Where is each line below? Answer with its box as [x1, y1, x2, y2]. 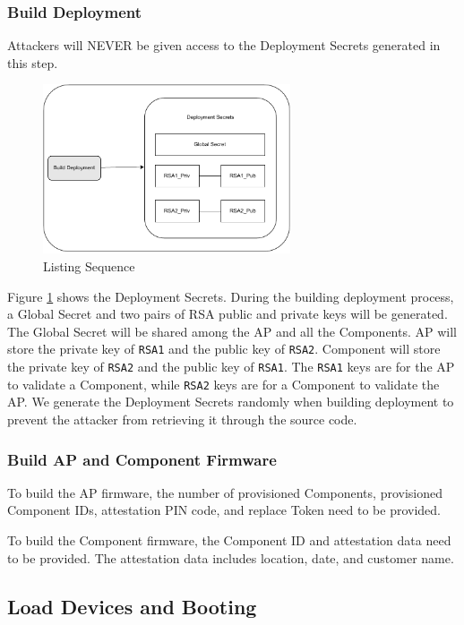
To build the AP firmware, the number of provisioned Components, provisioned [7, 483, 443, 501]
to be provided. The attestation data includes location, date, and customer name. [7, 548, 454, 567]
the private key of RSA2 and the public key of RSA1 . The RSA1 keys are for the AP [7, 357, 455, 376]
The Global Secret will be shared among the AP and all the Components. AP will [7, 321, 457, 340]
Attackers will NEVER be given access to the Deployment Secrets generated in [7, 36, 441, 55]
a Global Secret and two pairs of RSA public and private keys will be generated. [7, 304, 448, 323]
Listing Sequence [43, 257, 135, 276]
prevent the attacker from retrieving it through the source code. [7, 410, 357, 428]
